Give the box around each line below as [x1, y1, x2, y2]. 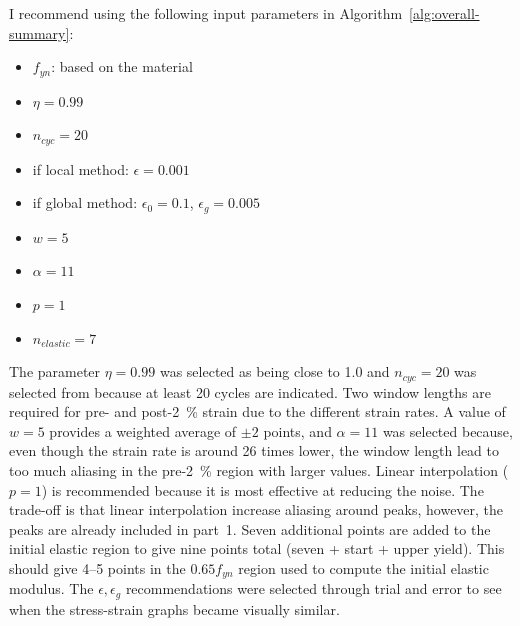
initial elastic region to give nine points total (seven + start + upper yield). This [9, 538, 505, 559]
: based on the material [51, 56, 193, 77]
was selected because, [382, 420, 513, 441]
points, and [263, 420, 332, 441]
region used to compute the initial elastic [238, 557, 489, 578]
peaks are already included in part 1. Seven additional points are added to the [9, 518, 491, 539]
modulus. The [9, 578, 94, 599]
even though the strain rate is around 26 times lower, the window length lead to [9, 440, 499, 461]
